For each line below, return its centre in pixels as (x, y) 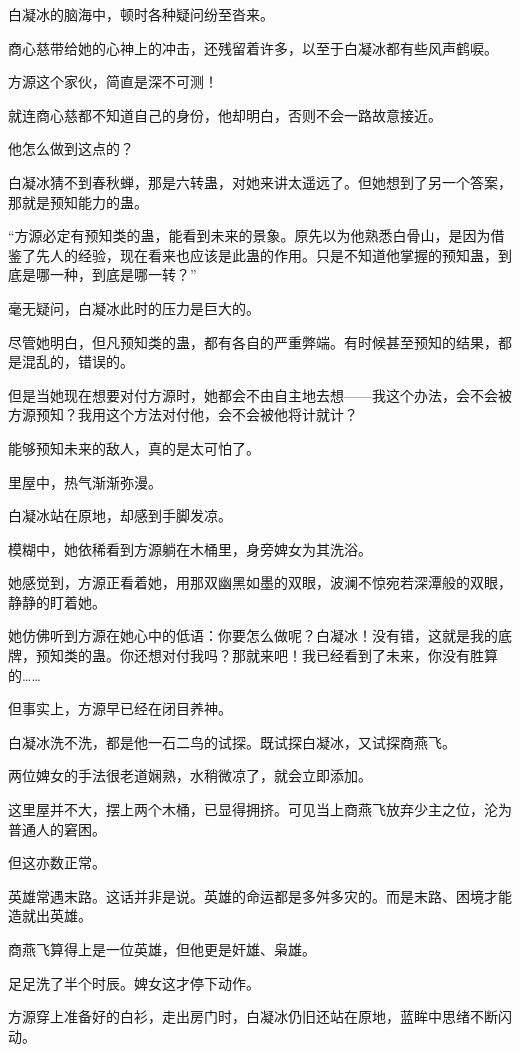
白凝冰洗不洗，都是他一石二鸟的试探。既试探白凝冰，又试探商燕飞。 (232, 741)
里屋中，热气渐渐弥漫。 (85, 481)
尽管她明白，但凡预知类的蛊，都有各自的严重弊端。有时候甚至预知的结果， (253, 341)
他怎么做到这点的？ (71, 148)
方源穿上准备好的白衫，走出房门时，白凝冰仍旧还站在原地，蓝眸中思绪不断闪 (260, 1016)
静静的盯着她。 (57, 601)
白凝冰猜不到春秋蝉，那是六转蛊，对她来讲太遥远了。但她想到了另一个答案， (260, 181)
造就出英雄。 (50, 915)
